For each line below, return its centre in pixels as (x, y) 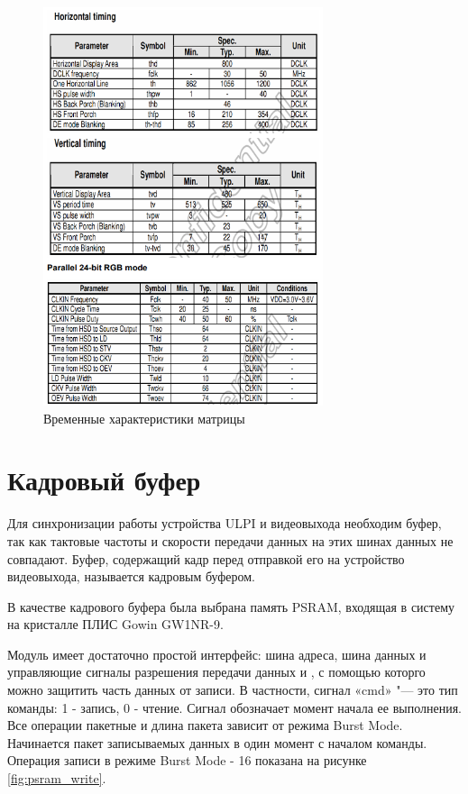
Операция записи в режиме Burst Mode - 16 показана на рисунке (187, 760)
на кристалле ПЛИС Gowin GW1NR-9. (115, 624)
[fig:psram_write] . (57, 778)
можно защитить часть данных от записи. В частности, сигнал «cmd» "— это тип (233, 690)
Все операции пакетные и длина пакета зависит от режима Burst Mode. (205, 725)
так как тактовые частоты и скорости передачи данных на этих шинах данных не (230, 540)
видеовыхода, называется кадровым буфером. (131, 576)
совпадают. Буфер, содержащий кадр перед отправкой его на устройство (206, 558)
